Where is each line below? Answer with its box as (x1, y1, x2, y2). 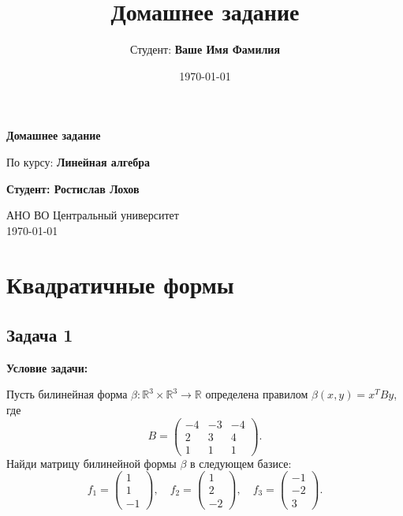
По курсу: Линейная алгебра (6, 153, 150, 170)
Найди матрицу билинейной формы (6, 454, 177, 471)
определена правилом (205, 386, 308, 402)
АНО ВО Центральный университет (6, 207, 179, 223)
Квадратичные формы (6, 268, 234, 301)
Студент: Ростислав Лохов (6, 180, 140, 196)
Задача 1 (6, 323, 73, 347)
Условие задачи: (6, 359, 88, 376)
